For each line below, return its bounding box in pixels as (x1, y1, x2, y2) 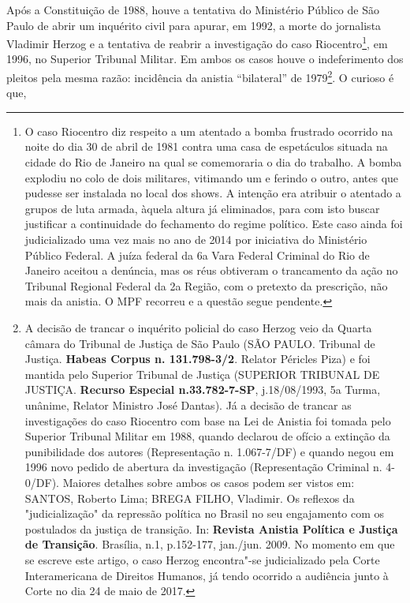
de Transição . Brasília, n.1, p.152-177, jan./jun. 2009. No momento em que (24, 536, 395, 552)
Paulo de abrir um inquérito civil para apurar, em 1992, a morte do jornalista (6, 17, 382, 33)
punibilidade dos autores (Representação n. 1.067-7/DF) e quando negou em (24, 443, 394, 459)
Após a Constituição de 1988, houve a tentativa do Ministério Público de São (6, 2, 379, 17)
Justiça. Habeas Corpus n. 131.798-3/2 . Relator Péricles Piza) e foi (24, 350, 371, 367)
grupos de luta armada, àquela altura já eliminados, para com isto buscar (24, 200, 380, 216)
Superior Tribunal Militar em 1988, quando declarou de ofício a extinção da (24, 428, 390, 444)
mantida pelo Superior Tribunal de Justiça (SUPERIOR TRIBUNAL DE (24, 365, 380, 382)
